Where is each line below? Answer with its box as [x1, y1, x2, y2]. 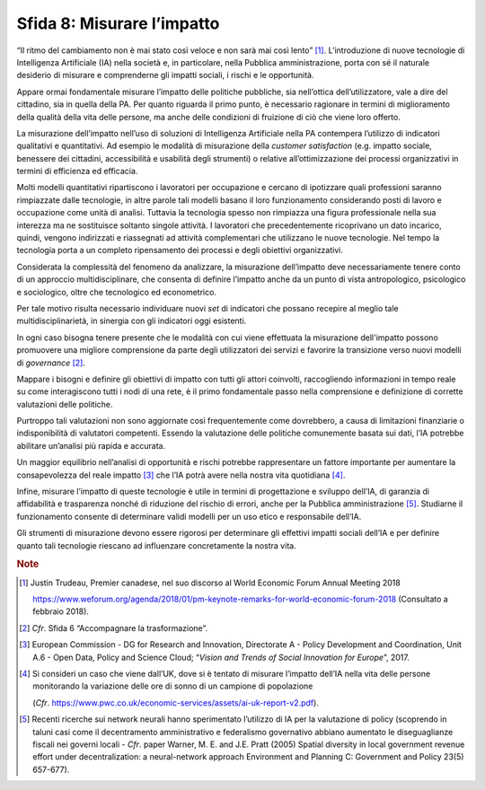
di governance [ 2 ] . [16, 357, 85, 368]
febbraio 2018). [32, 606, 90, 617]
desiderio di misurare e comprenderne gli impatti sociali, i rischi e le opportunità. [16, 70, 314, 81]
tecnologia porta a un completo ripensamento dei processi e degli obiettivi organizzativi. [16, 245, 343, 256]
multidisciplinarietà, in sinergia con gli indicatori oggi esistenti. [16, 315, 247, 327]
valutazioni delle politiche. [16, 399, 113, 409]
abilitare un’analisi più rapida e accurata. [16, 440, 166, 451]
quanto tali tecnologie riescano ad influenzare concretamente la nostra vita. [16, 540, 296, 551]
